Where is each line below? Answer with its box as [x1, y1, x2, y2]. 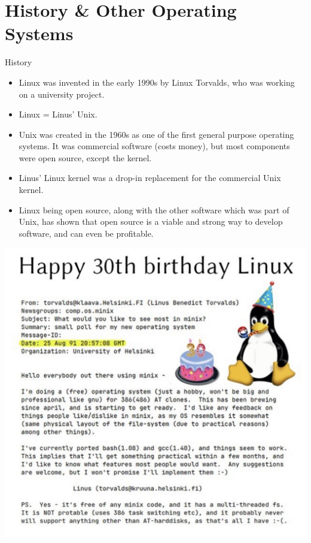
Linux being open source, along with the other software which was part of [19, 203, 289, 216]
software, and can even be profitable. [19, 227, 154, 239]
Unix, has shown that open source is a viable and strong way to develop [19, 215, 283, 228]
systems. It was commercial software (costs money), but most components [19, 140, 290, 152]
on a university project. [19, 88, 105, 100]
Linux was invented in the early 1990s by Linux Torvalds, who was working [19, 76, 295, 88]
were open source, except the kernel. [19, 151, 152, 164]
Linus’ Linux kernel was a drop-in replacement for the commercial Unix [19, 171, 281, 184]
